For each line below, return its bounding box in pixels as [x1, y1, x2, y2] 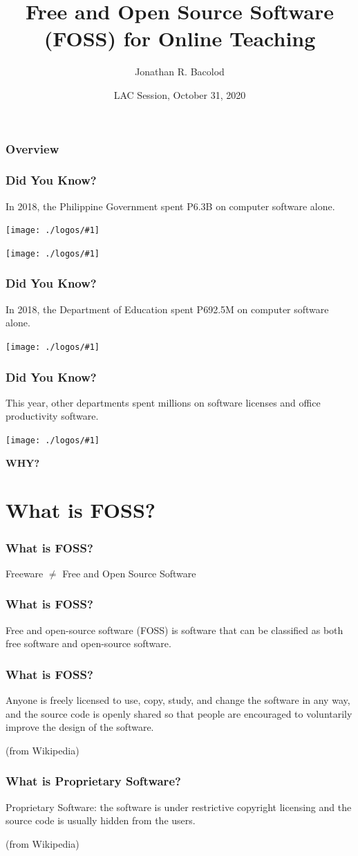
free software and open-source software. [6, 636, 171, 651]
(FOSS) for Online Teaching [44, 24, 316, 53]
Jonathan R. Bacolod [135, 64, 225, 79]
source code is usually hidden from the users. [6, 813, 196, 828]
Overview [6, 140, 59, 157]
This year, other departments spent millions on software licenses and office [6, 395, 321, 409]
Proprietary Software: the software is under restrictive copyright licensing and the [6, 799, 352, 814]
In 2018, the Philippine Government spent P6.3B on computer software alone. [6, 198, 335, 213]
